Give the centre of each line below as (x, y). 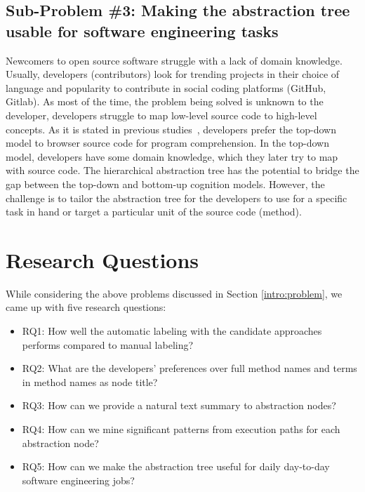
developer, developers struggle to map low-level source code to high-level (161, 115)
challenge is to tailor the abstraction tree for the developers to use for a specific (177, 198)
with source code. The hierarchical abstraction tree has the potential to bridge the (182, 170)
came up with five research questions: (86, 307)
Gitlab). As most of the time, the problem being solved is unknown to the (165, 101)
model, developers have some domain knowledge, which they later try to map (172, 156)
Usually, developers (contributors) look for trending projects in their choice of (173, 74)
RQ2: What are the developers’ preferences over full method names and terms (190, 368)
